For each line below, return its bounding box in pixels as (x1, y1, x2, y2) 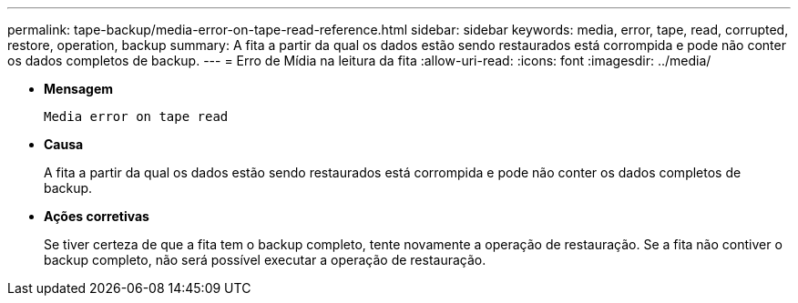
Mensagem (44, 81, 114, 96)
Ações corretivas (44, 208, 149, 224)
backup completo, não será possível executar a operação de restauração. (44, 252, 486, 268)
